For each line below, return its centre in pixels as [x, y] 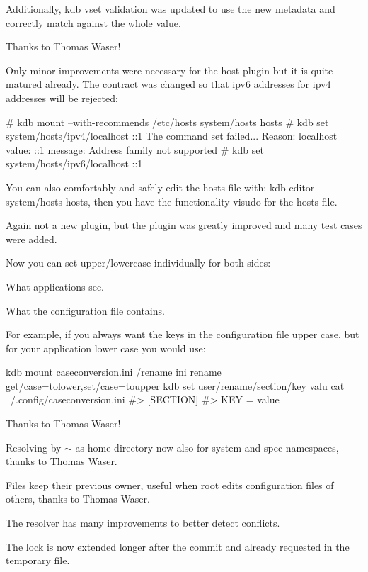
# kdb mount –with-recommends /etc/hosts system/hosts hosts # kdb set [167, 122]
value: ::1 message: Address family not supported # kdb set [135, 149]
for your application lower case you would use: [106, 348]
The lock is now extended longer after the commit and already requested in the [178, 546]
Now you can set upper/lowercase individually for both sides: [138, 263]
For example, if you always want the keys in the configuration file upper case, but [183, 334]
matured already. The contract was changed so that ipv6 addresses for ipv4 [168, 84]
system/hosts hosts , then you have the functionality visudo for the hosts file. [172, 201]
